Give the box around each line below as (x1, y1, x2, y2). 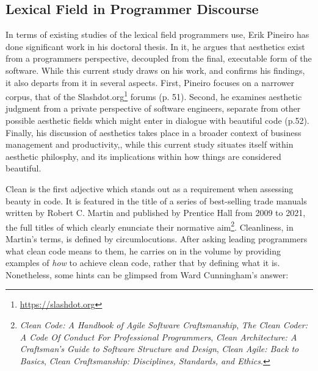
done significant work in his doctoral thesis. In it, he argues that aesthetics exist (5, 40, 305, 52)
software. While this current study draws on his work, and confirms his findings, (5, 63, 305, 76)
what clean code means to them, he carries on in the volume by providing (5, 244, 281, 257)
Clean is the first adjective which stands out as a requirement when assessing (5, 182, 294, 195)
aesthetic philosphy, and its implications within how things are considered (5, 149, 281, 162)
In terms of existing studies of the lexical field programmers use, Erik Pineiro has (5, 28, 309, 41)
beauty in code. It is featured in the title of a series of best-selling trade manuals (5, 194, 307, 207)
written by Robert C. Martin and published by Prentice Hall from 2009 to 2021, (5, 206, 306, 219)
